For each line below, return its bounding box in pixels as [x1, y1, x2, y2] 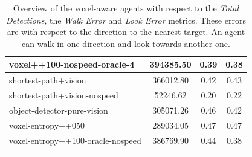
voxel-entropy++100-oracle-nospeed [9, 133, 141, 146]
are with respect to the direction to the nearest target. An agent [7, 25, 245, 38]
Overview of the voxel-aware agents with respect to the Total [13, 2, 239, 14]
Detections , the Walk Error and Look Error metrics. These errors [5, 13, 246, 26]
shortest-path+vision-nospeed [9, 89, 118, 101]
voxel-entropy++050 [9, 118, 85, 131]
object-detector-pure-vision [9, 103, 108, 116]
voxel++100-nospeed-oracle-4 [9, 58, 135, 71]
